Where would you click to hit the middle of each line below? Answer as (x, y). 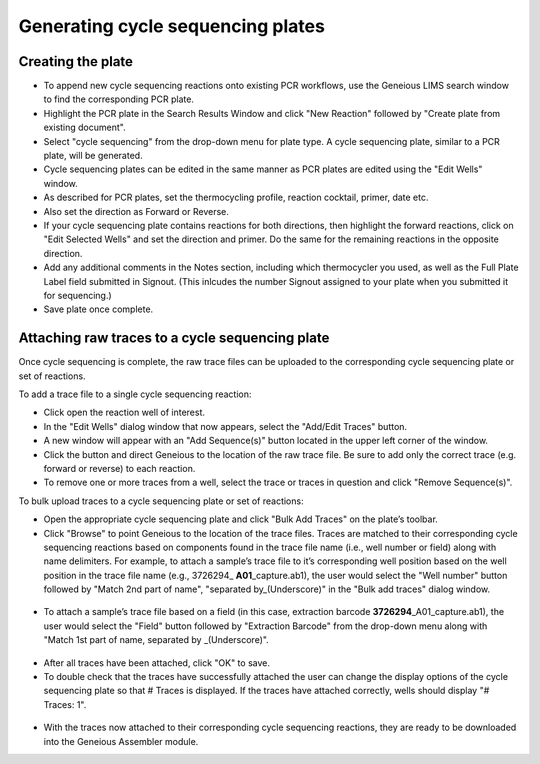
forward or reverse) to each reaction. (119, 468)
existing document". (84, 127)
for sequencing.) (77, 295)
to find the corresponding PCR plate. (119, 99)
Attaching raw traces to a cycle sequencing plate (174, 338)
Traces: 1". (65, 704)
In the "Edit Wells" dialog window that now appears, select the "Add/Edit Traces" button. (225, 426)
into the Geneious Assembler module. (121, 741)
